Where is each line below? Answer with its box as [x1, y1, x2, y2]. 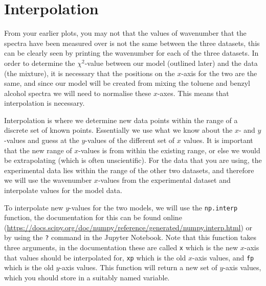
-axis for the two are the [181, 67, 257, 78]
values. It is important [183, 135, 253, 146]
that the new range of [4, 145, 72, 155]
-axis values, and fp [192, 252, 254, 263]
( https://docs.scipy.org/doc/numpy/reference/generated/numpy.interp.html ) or [4, 222, 253, 232]
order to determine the [4, 57, 75, 68]
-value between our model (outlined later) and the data [84, 57, 258, 68]
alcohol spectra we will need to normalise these [4, 87, 151, 98]
